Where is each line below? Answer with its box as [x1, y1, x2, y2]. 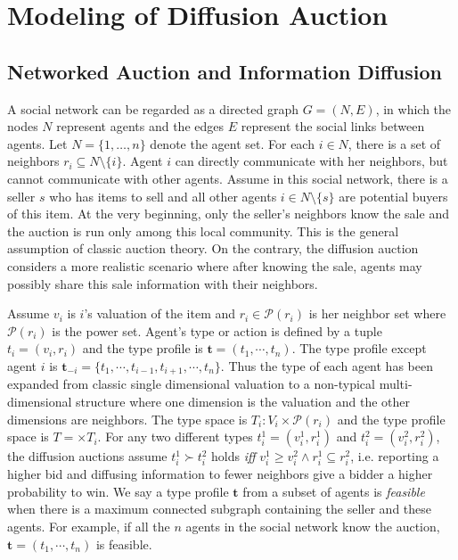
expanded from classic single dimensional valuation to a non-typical [7, 375, 375, 393]
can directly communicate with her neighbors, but [175, 152, 448, 170]
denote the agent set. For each [150, 134, 315, 152]
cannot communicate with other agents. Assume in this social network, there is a [7, 169, 448, 187]
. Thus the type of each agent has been [220, 356, 433, 375]
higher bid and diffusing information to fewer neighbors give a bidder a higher [7, 465, 433, 483]
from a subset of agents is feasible [242, 482, 425, 500]
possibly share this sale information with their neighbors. [7, 274, 318, 292]
